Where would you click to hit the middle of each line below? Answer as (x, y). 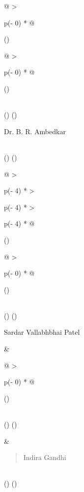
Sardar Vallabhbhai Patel (42, 332)
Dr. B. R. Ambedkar (35, 131)
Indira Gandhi (45, 457)
